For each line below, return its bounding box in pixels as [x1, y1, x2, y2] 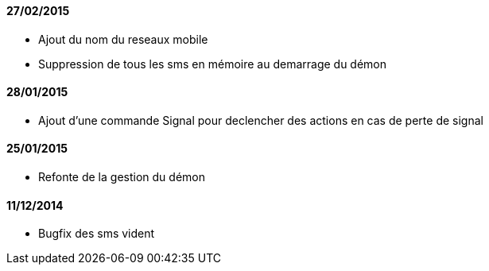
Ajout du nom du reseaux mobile [38, 32, 208, 46]
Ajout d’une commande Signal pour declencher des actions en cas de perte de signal [38, 113, 483, 127]
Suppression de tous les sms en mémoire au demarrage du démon [38, 56, 387, 71]
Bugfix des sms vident [38, 226, 155, 241]
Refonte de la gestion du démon [38, 170, 205, 184]
